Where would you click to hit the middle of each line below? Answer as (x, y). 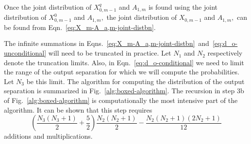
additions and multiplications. (48, 136)
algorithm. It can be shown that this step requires (78, 109)
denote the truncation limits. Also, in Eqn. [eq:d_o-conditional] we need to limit (124, 62)
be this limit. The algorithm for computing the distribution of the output (135, 81)
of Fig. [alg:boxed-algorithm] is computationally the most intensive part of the (121, 100)
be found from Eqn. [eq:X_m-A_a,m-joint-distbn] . (80, 27)
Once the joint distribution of (48, 7)
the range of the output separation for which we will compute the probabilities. (122, 72)
